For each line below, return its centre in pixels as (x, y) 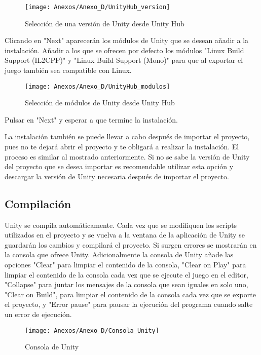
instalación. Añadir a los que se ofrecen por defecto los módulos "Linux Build (124, 50)
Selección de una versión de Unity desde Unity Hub (105, 23)
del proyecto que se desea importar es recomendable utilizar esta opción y (119, 166)
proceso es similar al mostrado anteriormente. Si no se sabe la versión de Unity (127, 156)
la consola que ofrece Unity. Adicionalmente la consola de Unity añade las (119, 254)
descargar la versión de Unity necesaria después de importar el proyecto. (117, 176)
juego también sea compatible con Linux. (68, 70)
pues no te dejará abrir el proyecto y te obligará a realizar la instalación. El (122, 147)
